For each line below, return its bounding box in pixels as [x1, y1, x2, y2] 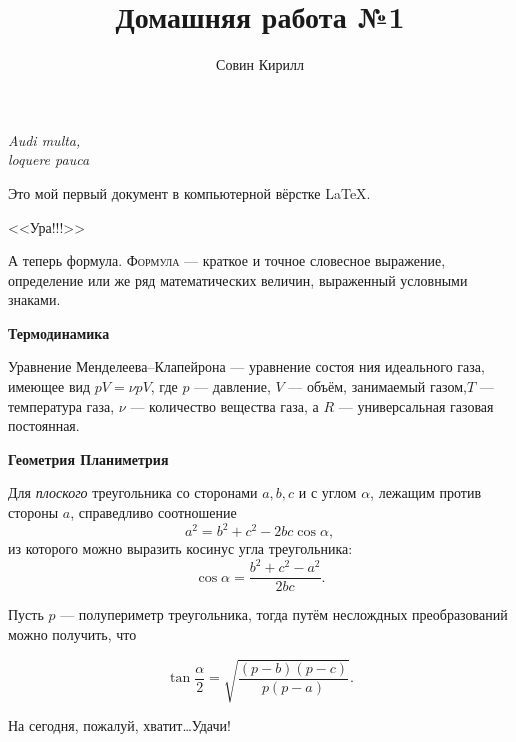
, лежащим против [370, 482, 482, 503]
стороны [8, 502, 59, 523]
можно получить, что [8, 623, 137, 644]
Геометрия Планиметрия [8, 448, 169, 469]
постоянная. [8, 415, 80, 436]
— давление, [194, 376, 271, 397]
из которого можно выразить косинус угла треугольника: [8, 538, 353, 559]
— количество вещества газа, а [130, 395, 319, 416]
